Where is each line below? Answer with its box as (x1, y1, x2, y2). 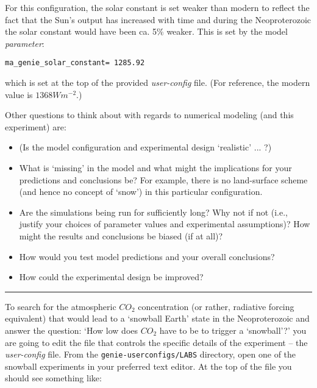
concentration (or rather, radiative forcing (138, 300, 294, 312)
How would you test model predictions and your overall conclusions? (19, 250, 275, 263)
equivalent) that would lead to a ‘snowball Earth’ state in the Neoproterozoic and (5, 312, 310, 325)
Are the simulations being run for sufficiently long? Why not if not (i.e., (19, 205, 288, 218)
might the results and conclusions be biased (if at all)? (19, 229, 223, 242)
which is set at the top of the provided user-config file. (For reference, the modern (5, 76, 310, 89)
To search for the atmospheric (5, 300, 116, 312)
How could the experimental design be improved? (19, 270, 204, 283)
